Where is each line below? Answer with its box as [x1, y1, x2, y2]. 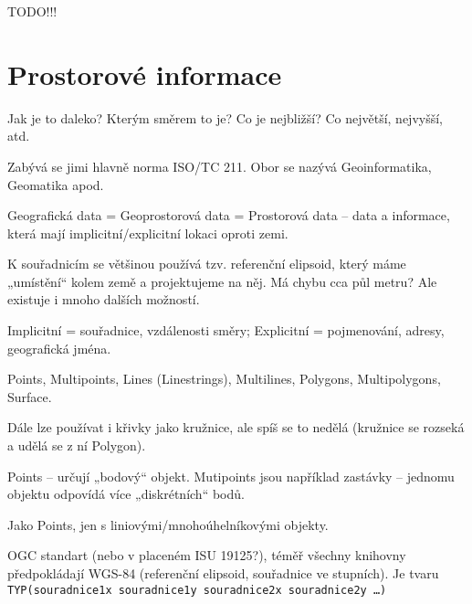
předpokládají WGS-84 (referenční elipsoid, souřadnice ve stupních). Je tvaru [7, 564, 439, 582]
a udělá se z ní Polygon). [7, 436, 146, 455]
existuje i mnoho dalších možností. [7, 290, 200, 309]
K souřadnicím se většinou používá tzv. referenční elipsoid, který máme [7, 254, 406, 273]
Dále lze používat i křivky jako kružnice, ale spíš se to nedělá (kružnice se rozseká [7, 418, 465, 437]
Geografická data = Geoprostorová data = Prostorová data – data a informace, [7, 206, 450, 225]
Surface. [7, 387, 52, 406]
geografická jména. [7, 338, 111, 357]
